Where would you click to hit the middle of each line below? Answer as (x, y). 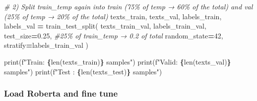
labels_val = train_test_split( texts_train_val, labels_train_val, (105, 26)
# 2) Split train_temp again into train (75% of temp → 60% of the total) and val (128, 6)
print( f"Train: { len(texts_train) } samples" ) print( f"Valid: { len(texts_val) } (118, 61)
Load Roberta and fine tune (61, 93)
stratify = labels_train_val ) (46, 45)
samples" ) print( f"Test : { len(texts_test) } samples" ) (83, 71)
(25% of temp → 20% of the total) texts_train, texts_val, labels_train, (113, 16)
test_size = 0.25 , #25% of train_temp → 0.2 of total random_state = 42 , (114, 35)
